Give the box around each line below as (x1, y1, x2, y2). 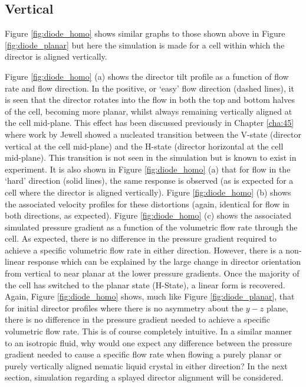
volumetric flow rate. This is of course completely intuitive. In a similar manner (5, 325, 292, 337)
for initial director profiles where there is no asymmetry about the (5, 301, 244, 314)
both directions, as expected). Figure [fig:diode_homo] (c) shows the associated (5, 209, 292, 222)
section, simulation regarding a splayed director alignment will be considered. (5, 371, 284, 383)
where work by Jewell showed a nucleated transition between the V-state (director (5, 128, 302, 140)
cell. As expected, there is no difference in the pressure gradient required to (5, 232, 277, 245)
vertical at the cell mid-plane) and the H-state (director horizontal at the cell (5, 139, 284, 152)
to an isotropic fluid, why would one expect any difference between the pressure (5, 336, 292, 349)
